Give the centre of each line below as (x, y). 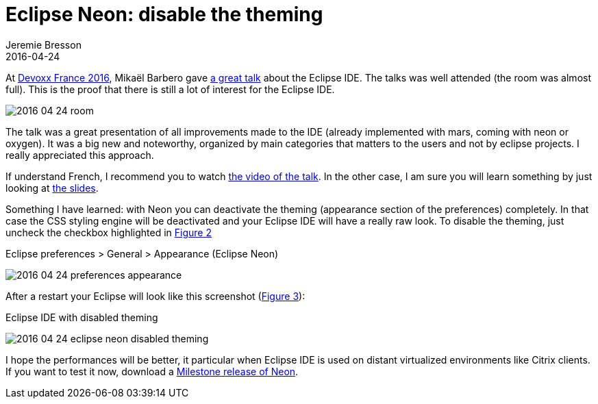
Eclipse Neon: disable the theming (164, 14)
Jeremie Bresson (43, 45)
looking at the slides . (52, 188)
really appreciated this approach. (80, 155)
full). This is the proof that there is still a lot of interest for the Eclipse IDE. (170, 89)
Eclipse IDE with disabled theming (82, 317)
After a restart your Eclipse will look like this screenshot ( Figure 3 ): (155, 296)
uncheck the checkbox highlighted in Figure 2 (109, 232)
